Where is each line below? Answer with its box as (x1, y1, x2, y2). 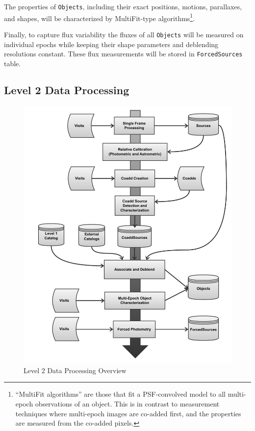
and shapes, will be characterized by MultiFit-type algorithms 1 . (4, 11, 195, 23)
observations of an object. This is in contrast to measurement (35, 399, 220, 409)
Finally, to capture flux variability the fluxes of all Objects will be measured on (4, 29, 244, 39)
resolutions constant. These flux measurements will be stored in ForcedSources (4, 49, 243, 59)
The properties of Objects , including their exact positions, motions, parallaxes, (4, 1, 242, 11)
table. (4, 58, 21, 68)
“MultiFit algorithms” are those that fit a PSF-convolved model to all (15, 389, 226, 399)
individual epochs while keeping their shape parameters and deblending (4, 39, 219, 49)
